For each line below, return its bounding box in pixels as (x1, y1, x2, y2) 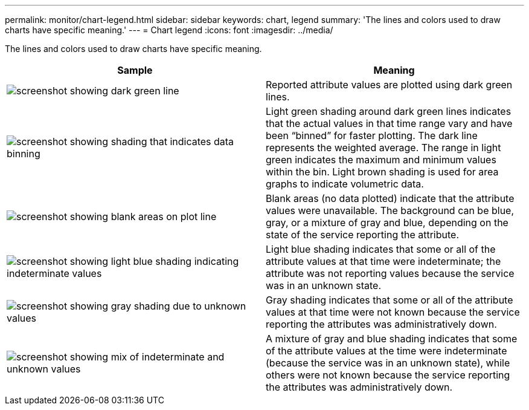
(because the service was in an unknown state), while (266, 357, 510, 369)
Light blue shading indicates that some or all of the (266, 243, 496, 255)
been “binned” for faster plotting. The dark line (266, 129, 478, 142)
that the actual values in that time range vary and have (266, 117, 513, 129)
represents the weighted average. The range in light (266, 142, 501, 154)
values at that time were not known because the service (266, 306, 520, 318)
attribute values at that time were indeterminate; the (266, 255, 501, 267)
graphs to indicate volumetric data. (266, 178, 424, 190)
